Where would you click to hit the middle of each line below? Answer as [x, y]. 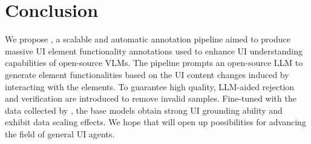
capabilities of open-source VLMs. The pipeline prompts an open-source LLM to [154, 63]
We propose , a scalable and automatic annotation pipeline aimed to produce [148, 39]
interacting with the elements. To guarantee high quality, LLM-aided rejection [150, 86]
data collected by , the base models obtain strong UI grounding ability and [144, 110]
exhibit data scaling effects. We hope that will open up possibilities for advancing [155, 122]
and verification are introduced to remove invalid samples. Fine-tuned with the [151, 98]
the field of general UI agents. [60, 133]
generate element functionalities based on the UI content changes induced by [147, 74]
